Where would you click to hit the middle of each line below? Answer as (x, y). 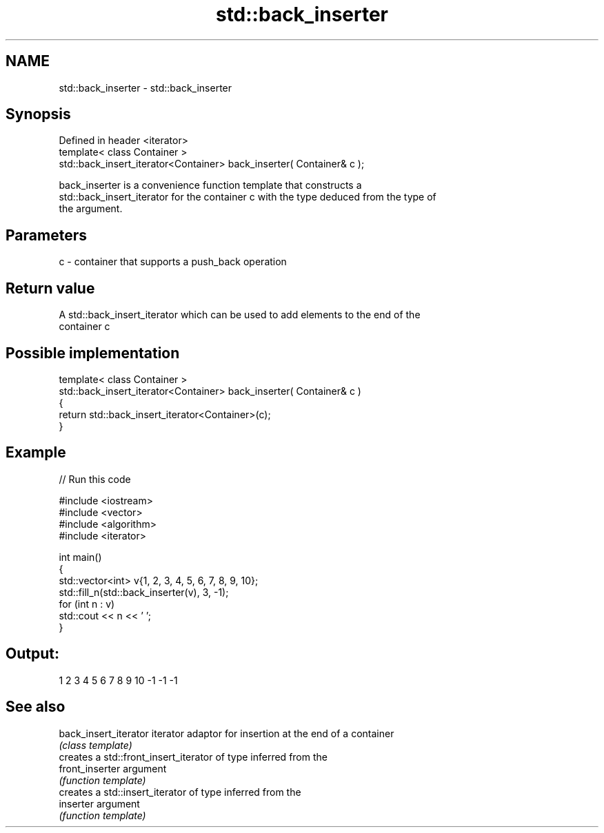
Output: (32, 654)
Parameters (46, 235)
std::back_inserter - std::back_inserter (145, 88)
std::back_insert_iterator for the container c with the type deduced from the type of (248, 197)
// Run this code (95, 479)
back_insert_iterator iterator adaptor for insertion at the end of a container (226, 733)
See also (36, 707)
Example (36, 453)
